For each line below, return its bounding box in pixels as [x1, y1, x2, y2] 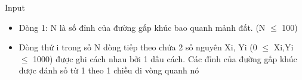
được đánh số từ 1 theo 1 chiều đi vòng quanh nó [19, 64, 199, 76]
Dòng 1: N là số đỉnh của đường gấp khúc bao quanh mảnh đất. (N [19, 21, 266, 33]
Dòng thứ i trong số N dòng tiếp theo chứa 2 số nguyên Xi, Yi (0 [19, 41, 257, 53]
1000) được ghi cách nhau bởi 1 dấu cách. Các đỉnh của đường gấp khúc [33, 52, 297, 65]
